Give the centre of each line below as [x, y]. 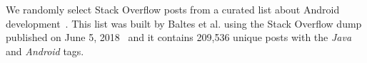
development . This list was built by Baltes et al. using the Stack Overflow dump [184, 23]
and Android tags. [45, 51]
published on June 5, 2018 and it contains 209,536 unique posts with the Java [179, 37]
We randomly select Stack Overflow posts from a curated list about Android [173, 9]
